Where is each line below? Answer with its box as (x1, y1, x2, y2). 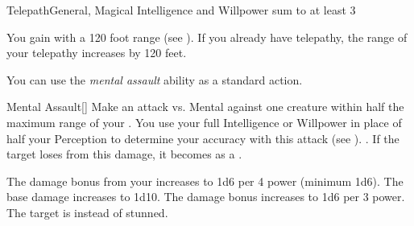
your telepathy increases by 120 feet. (6, 44, 187, 61)
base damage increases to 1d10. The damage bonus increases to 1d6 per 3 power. (6, 188, 405, 205)
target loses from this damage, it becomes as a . (6, 146, 242, 162)
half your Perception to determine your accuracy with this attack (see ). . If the (6, 129, 400, 146)
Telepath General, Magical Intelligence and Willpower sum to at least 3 (6, 2, 356, 18)
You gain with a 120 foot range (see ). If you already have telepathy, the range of (6, 28, 408, 45)
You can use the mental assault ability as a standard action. (6, 71, 303, 88)
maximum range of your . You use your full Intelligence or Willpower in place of (6, 113, 402, 130)
